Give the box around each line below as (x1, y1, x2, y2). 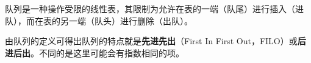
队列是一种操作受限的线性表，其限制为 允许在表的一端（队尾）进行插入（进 (5, 2, 304, 15)
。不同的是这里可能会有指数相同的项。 (30, 46, 184, 59)
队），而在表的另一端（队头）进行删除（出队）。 (5, 14, 193, 27)
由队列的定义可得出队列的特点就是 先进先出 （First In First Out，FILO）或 (5, 35, 298, 47)
